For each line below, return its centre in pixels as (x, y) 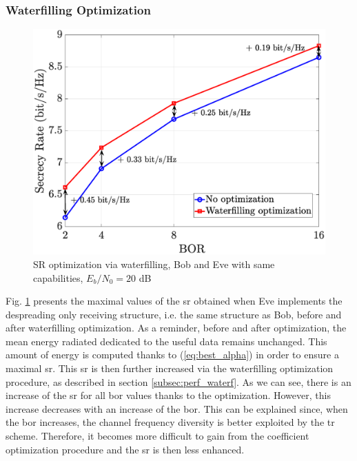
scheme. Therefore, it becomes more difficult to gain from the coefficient (157, 436)
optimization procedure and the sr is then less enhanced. (125, 449)
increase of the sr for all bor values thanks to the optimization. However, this (168, 395)
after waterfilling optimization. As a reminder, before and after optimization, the (176, 328)
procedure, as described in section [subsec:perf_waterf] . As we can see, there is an (178, 381)
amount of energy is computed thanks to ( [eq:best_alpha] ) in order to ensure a (172, 355)
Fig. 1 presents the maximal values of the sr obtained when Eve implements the (174, 301)
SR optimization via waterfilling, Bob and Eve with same (154, 264)
